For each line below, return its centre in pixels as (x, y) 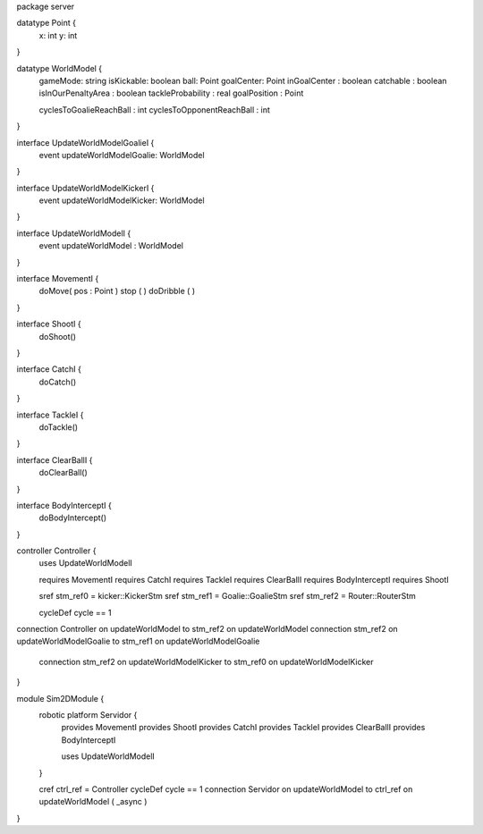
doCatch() (57, 382)
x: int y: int (58, 35)
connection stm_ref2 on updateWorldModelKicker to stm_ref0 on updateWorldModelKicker (206, 661)
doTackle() (59, 427)
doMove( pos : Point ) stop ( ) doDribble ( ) (117, 291)
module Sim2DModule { (60, 698)
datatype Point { (46, 23)
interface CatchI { (49, 369)
